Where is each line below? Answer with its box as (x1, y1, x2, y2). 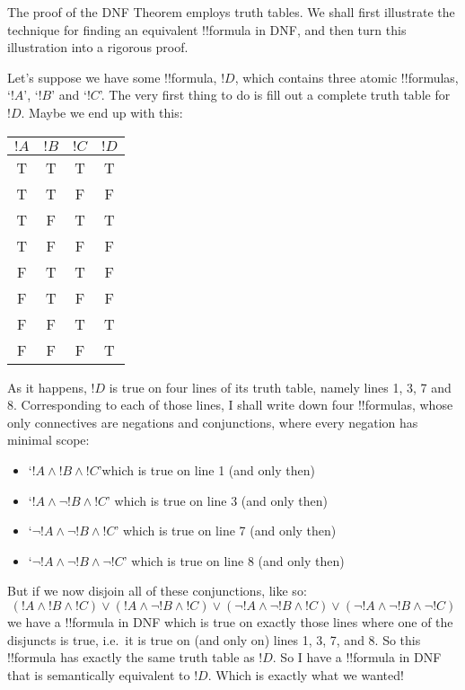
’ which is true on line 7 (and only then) (115, 521, 337, 540)
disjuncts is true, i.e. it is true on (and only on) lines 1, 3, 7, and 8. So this (7, 630, 421, 649)
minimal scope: (7, 430, 90, 449)
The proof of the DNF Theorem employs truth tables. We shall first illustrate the (7, 3, 455, 21)
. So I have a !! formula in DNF (272, 648, 442, 667)
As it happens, (7, 377, 87, 396)
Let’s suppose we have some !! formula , (7, 67, 217, 86)
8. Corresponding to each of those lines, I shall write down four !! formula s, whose (7, 395, 453, 414)
